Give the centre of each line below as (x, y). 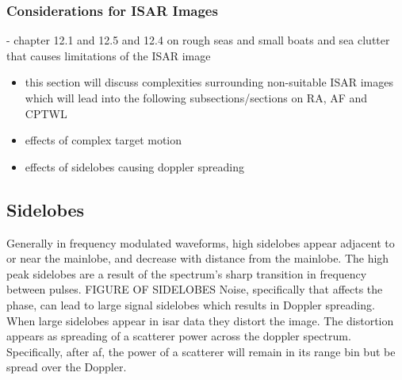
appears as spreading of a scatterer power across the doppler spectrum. (179, 336)
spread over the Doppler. (67, 367)
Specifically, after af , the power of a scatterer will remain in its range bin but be (201, 351)
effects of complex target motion (103, 140)
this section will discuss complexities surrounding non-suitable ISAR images (209, 82)
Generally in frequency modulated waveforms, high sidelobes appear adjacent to (201, 242)
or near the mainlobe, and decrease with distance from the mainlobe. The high (198, 258)
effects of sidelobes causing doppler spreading (134, 166)
